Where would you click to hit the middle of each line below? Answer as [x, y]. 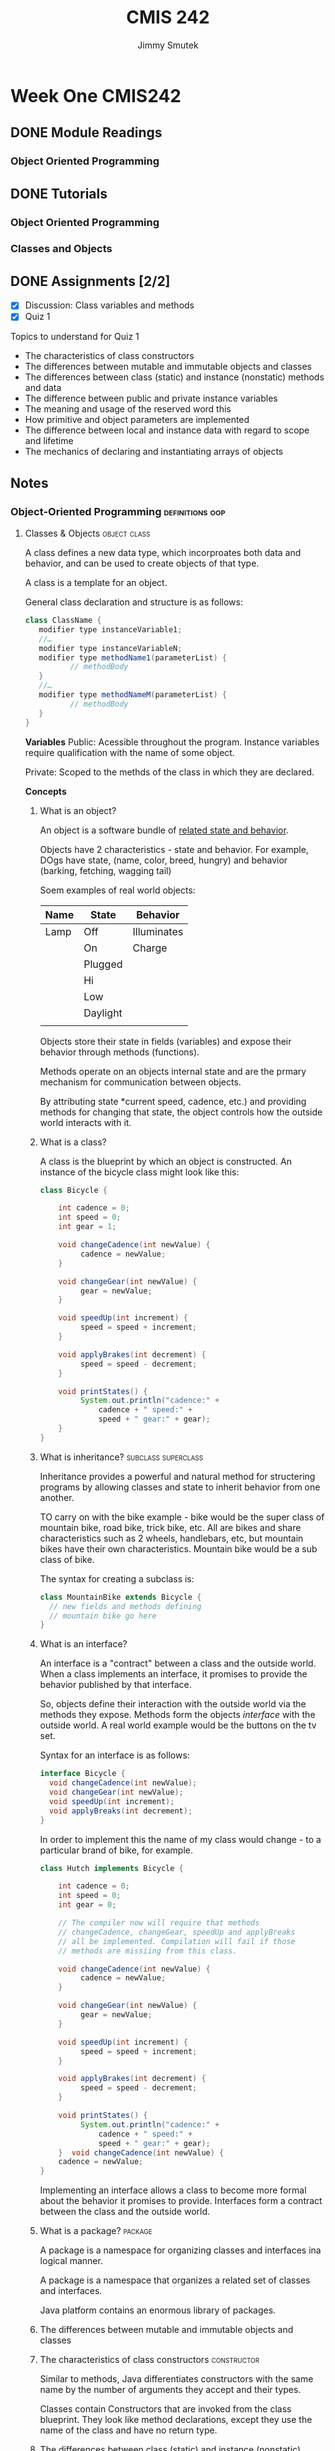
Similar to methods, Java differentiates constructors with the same [176, 2379]
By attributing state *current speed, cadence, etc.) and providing [173, 1101]
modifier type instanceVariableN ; [110, 648]
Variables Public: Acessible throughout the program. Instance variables [172, 742]
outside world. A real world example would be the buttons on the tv [178, 1725]
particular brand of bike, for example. [116, 1850]
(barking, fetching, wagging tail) [105, 870]
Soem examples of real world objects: [117, 890]
